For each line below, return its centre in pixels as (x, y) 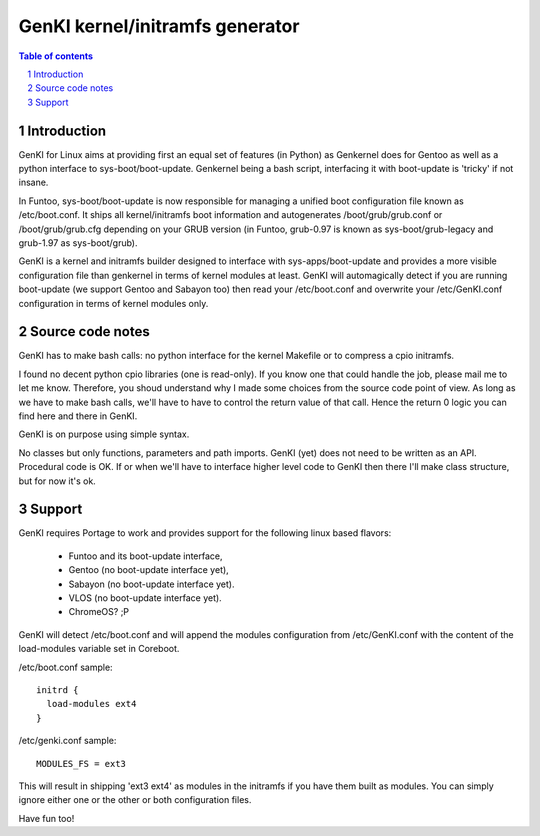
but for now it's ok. (57, 481)
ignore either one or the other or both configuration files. (135, 800)
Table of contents (56, 56)
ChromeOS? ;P (99, 612)
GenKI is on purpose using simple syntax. (104, 434)
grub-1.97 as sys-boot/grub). (78, 242)
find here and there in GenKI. (78, 416)
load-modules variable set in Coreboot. (99, 649)
